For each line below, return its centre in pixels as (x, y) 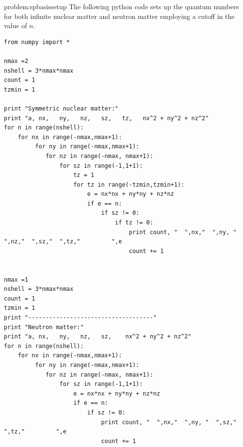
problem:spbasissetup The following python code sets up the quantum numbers (121, 6)
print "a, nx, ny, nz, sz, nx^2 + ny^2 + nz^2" (98, 337)
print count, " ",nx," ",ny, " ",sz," (169, 422)
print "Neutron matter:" (44, 327)
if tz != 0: (134, 223)
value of (16, 25)
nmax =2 (16, 61)
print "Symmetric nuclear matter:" (61, 108)
